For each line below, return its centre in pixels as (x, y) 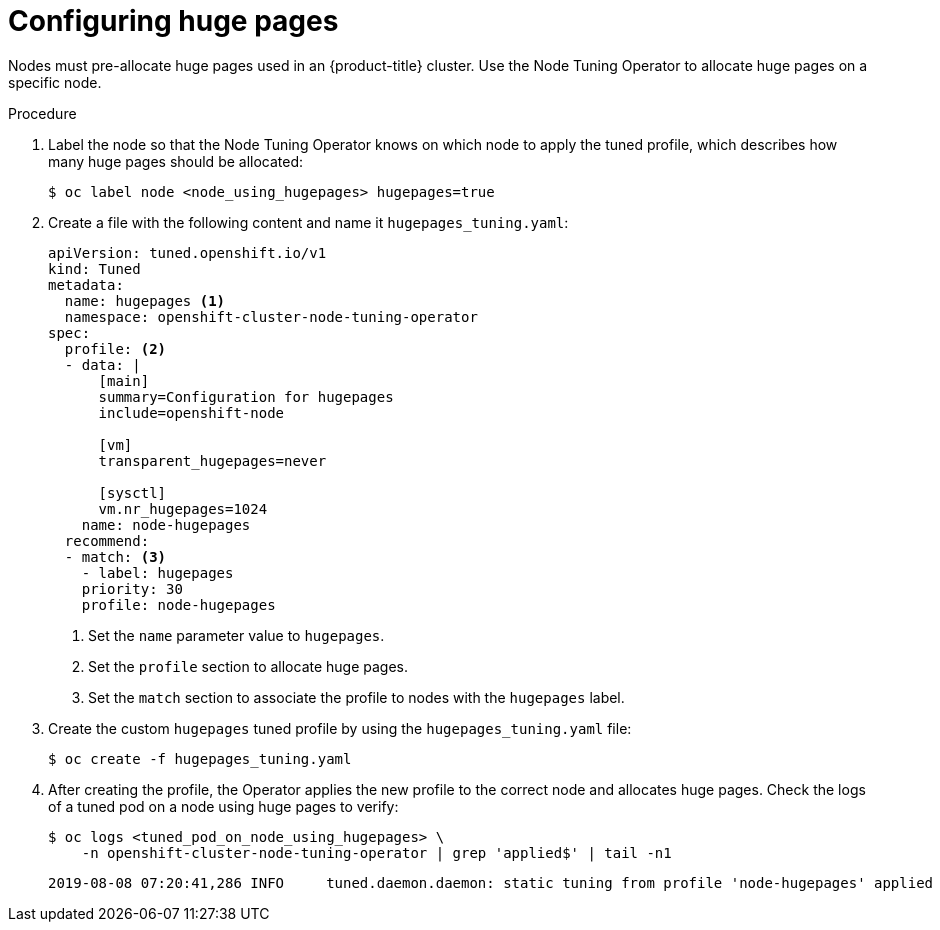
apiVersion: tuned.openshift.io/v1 (187, 252)
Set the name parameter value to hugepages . (236, 635)
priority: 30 (132, 588)
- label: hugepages (157, 572)
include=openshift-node (191, 412)
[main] (124, 380)
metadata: (86, 284)
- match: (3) (115, 556)
